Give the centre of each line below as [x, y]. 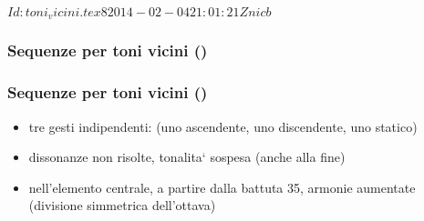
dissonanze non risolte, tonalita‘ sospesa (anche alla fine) [187, 157]
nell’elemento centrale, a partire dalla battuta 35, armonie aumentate [222, 187]
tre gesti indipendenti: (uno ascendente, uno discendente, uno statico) [223, 126]
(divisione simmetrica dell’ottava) [122, 205]
